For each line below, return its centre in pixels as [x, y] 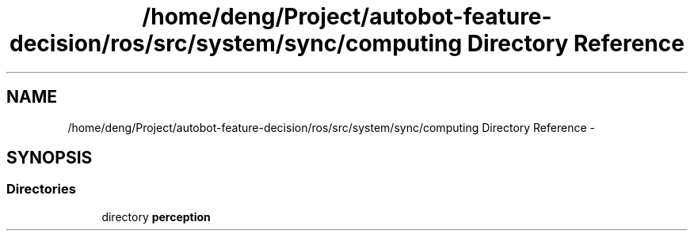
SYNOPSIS [50, 158]
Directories [41, 189]
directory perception [156, 216]
